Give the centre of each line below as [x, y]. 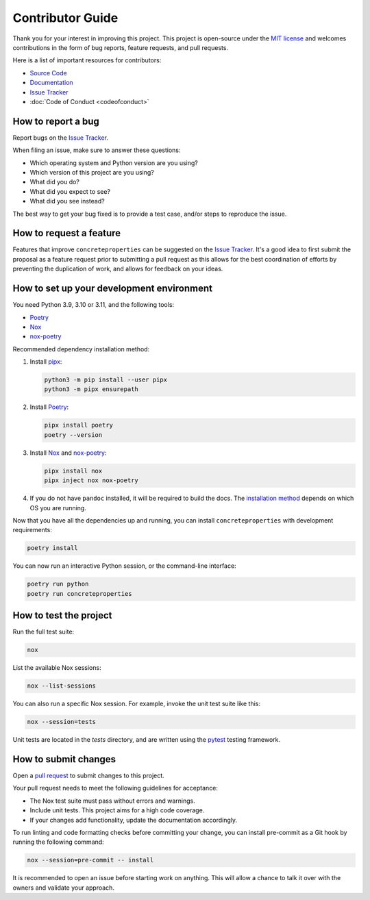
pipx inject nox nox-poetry [91, 480]
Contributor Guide [65, 18]
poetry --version [73, 435]
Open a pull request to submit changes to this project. [88, 775]
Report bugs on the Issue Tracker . [61, 138]
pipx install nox [73, 471]
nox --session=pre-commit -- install [90, 860]
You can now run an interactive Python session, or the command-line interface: [124, 566]
